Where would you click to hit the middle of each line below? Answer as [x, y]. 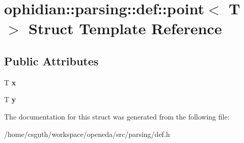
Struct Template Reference [125, 28]
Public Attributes [51, 61]
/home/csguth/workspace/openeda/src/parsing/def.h [87, 134]
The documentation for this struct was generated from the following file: [117, 116]
